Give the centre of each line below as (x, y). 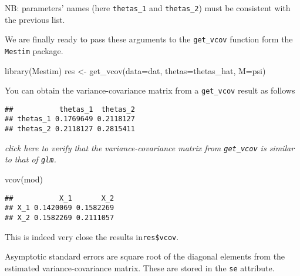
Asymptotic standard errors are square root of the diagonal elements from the (145, 256)
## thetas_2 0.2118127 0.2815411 (70, 129)
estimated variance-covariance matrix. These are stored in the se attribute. (140, 267)
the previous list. (35, 19)
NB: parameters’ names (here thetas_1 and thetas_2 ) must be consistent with (148, 8)
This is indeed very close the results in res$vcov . (92, 236)
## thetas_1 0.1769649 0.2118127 (70, 119)
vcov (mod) (24, 179)
